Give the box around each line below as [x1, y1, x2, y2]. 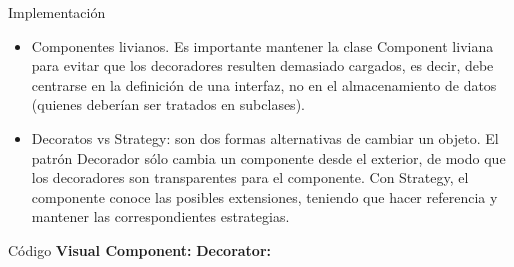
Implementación [8, 2, 106, 22]
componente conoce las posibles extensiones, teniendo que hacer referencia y [31, 186, 498, 207]
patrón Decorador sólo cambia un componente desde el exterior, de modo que [31, 147, 506, 168]
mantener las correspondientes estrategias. [31, 206, 290, 227]
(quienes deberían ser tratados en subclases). [31, 94, 305, 115]
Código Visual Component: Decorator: [8, 239, 272, 260]
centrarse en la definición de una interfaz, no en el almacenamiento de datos [31, 74, 497, 95]
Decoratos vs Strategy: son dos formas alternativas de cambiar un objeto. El [31, 127, 499, 148]
